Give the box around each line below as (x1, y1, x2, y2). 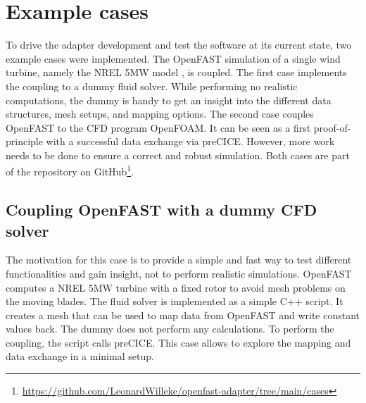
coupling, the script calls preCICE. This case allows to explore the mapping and (6, 335, 351, 349)
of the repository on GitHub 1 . (6, 162, 134, 179)
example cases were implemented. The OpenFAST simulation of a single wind (6, 51, 341, 66)
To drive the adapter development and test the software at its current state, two (6, 37, 352, 52)
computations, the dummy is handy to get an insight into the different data (6, 92, 332, 107)
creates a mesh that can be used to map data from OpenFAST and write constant (6, 307, 360, 322)
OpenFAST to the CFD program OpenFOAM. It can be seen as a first (6, 120, 311, 135)
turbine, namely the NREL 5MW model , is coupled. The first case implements (6, 65, 347, 80)
